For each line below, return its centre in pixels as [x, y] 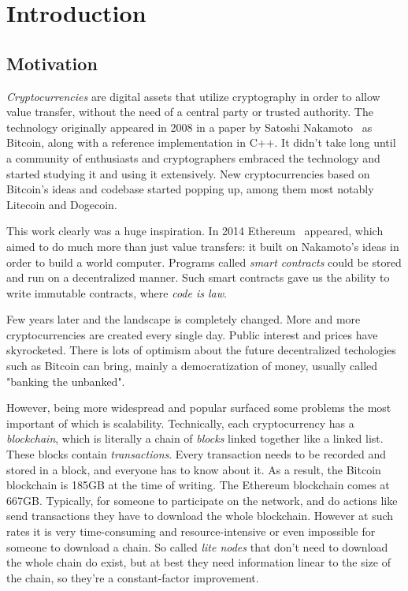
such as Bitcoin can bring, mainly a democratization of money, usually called [192, 366]
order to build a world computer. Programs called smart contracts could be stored [204, 262]
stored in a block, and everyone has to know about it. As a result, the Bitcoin [194, 469]
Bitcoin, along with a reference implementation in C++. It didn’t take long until [201, 142]
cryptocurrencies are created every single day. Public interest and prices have [192, 334]
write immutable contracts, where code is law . [117, 292]
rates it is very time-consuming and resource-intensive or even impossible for [191, 531]
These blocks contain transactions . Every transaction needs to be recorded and [197, 454]
